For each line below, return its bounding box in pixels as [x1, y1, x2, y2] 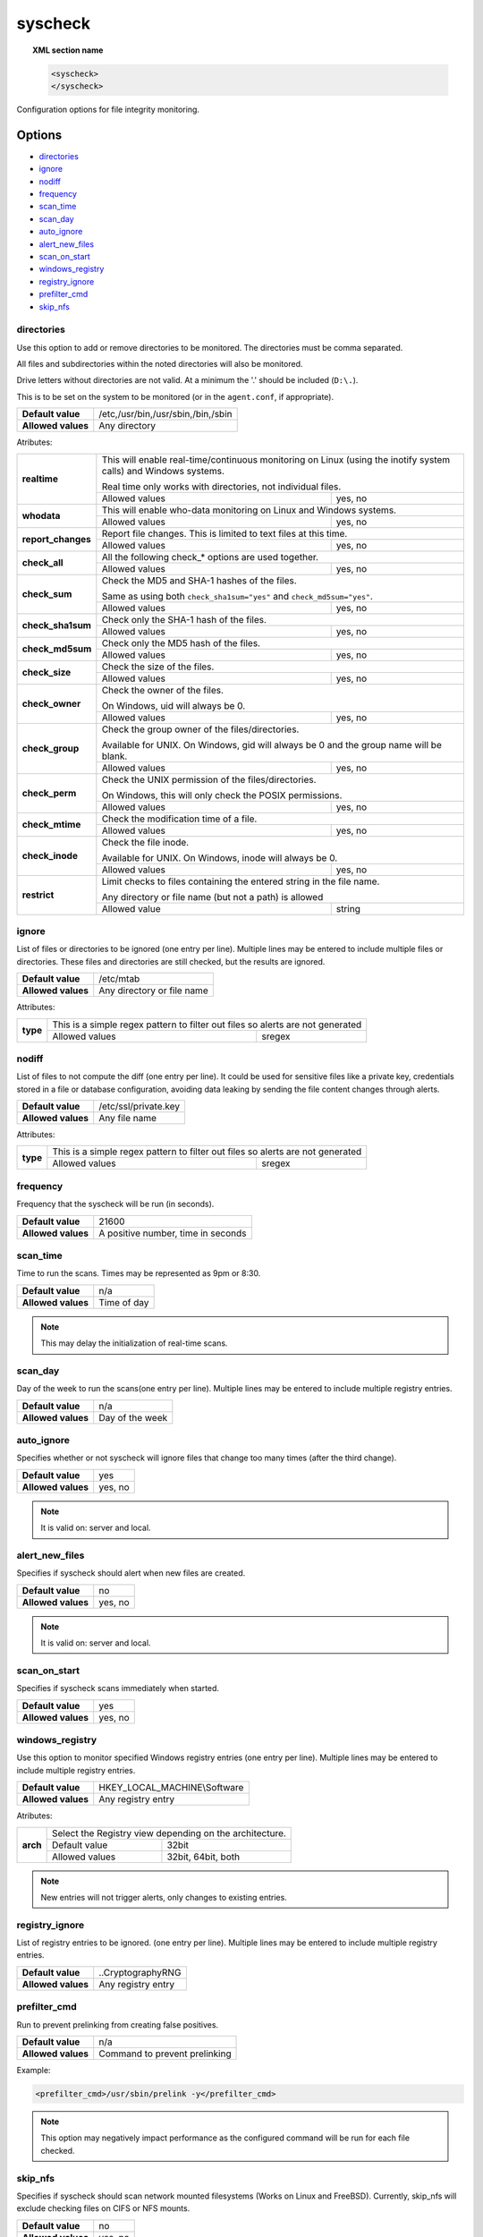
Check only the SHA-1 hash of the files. [101, 613, 267, 625]
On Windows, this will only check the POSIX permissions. [101, 788, 343, 801]
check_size [21, 667, 72, 679]
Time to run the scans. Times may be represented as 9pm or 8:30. [16, 1268, 261, 1279]
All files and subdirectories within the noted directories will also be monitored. [16, 359, 303, 370]
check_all [21, 557, 64, 569]
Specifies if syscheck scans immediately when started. [16, 1683, 219, 1694]
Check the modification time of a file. [101, 812, 258, 825]
